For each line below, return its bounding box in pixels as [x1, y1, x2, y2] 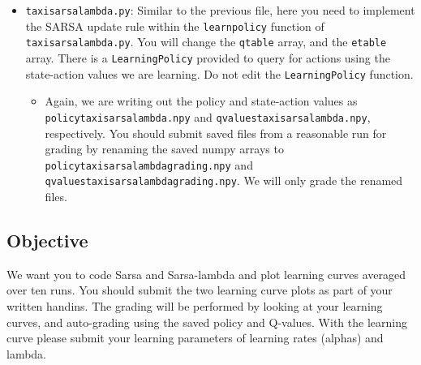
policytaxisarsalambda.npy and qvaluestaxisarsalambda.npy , [45, 108, 371, 125]
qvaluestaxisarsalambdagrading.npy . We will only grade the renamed [45, 172, 403, 189]
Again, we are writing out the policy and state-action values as [45, 92, 358, 109]
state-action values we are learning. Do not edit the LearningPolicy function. [25, 65, 414, 82]
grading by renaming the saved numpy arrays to [45, 140, 284, 157]
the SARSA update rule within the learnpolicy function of [25, 17, 324, 34]
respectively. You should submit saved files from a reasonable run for [45, 124, 387, 141]
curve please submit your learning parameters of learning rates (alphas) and [6, 329, 384, 346]
